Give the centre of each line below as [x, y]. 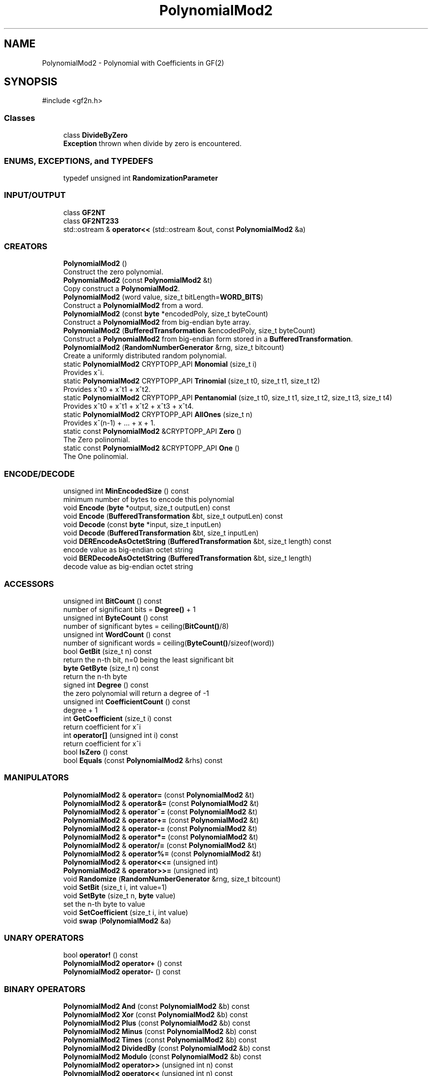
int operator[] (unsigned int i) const [121, 735]
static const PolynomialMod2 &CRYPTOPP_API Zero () [152, 431]
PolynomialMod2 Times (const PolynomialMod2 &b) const [160, 1040]
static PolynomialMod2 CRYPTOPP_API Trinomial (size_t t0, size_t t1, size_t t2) [192, 381]
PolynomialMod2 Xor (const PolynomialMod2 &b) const [156, 1015]
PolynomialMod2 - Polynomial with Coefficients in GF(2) [133, 63]
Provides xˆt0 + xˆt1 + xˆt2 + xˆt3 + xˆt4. [128, 406]
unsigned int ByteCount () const [116, 617]
